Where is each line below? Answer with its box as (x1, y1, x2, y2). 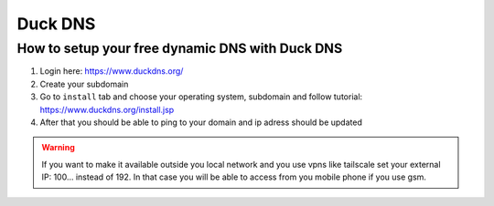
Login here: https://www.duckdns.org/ (39, 66, 184, 77)
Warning (41, 142, 75, 153)
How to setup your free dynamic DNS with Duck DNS (16, 40, 343, 57)
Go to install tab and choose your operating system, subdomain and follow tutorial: (39, 91, 363, 102)
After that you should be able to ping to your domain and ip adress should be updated (39, 117, 363, 128)
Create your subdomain (39, 78, 129, 89)
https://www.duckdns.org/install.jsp (39, 104, 175, 115)
